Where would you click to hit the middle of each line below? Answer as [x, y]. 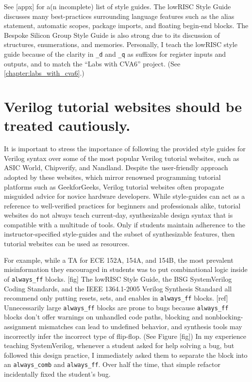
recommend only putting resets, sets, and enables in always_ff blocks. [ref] [116, 298]
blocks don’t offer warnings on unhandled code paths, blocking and [103, 317]
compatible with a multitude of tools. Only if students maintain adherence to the [125, 224]
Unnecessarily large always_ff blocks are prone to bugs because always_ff [116, 307]
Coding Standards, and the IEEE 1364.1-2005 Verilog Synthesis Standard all [118, 288]
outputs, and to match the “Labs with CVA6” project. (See [92, 63]
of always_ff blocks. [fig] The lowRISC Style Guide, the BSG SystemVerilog [118, 279]
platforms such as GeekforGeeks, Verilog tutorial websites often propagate [114, 186]
